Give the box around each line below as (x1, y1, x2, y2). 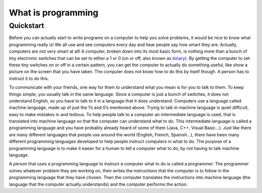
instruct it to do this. (9, 75, 49, 81)
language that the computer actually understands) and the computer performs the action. (9, 181, 188, 187)
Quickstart (9, 21, 45, 30)
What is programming (9, 7, 98, 18)
